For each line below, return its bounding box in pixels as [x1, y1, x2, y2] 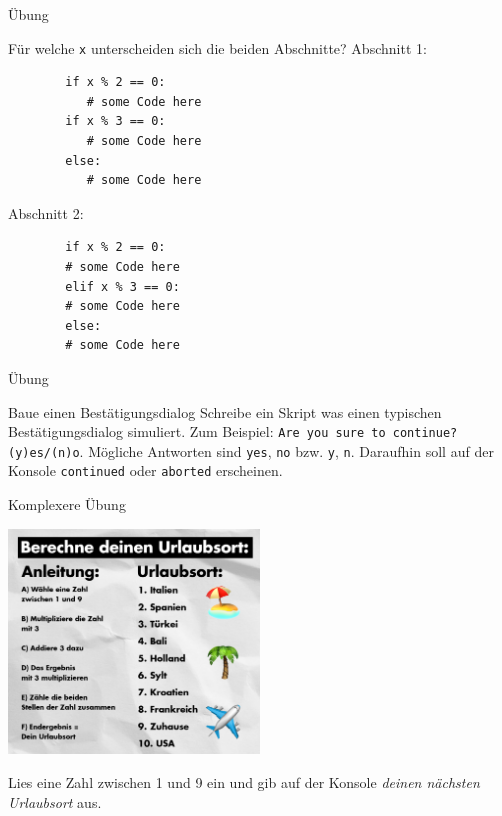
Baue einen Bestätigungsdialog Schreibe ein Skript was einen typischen [8, 401, 442, 422]
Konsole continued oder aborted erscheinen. [8, 460, 283, 481]
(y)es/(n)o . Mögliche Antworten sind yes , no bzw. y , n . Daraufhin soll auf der [8, 440, 494, 461]
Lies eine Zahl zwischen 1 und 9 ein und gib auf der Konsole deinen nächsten [8, 771, 480, 792]
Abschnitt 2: [8, 202, 84, 223]
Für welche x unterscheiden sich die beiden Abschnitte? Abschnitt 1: [8, 37, 427, 58]
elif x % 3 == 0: [65, 279, 180, 294]
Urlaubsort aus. [8, 791, 102, 812]
